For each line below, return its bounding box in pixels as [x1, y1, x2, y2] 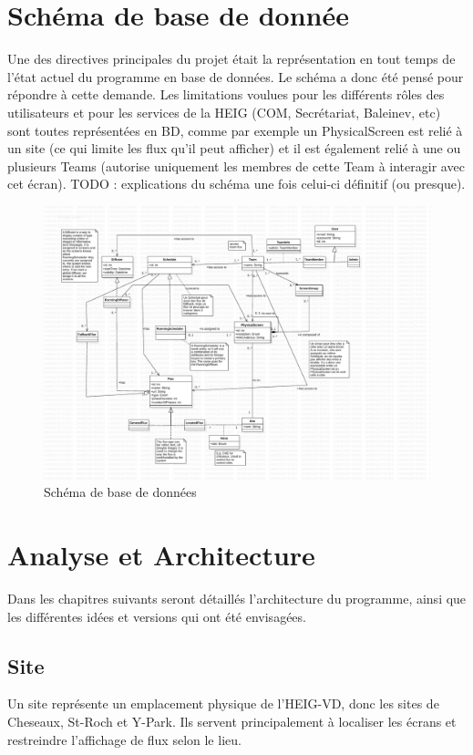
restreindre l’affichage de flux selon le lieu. [7, 729, 242, 749]
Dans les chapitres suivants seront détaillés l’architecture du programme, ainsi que [7, 588, 467, 607]
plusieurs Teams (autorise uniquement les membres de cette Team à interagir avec [7, 156, 465, 175]
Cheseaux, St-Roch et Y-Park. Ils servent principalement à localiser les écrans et [7, 711, 457, 730]
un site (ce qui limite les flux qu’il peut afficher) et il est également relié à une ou [7, 139, 461, 158]
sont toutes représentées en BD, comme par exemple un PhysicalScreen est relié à [7, 120, 463, 140]
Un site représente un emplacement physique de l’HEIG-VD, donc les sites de [7, 694, 439, 713]
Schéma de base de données [44, 482, 197, 502]
